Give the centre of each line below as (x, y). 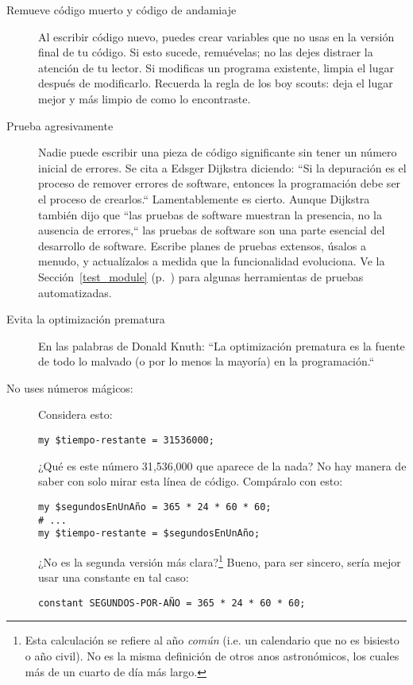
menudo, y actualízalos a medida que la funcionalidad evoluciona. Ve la (212, 261)
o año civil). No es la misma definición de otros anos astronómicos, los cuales (212, 655)
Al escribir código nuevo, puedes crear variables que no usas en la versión (216, 36)
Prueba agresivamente (60, 125)
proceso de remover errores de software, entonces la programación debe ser (220, 183)
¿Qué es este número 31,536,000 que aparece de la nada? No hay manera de (222, 465)
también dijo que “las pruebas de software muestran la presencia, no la (210, 214)
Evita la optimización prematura (86, 319)
